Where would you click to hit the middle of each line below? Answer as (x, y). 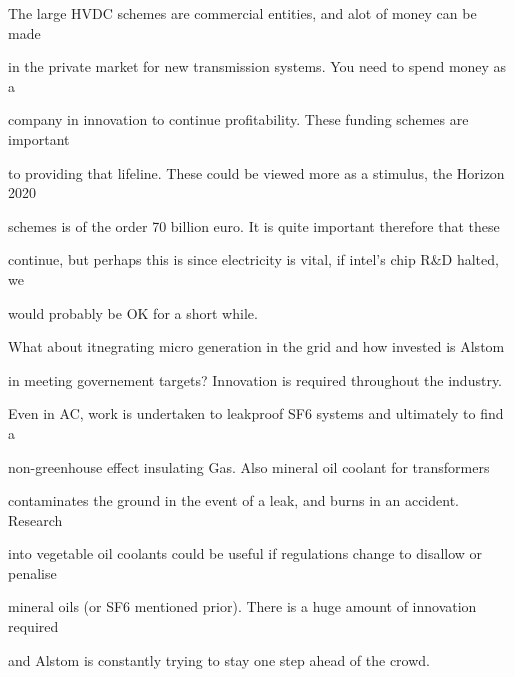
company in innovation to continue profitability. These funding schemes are (238, 119)
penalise (32, 572)
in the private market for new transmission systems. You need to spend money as (257, 66)
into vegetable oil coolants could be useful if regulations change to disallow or (245, 553)
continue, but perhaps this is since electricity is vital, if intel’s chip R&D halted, (253, 259)
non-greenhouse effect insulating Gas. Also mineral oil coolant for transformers (249, 466)
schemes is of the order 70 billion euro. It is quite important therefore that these (254, 225)
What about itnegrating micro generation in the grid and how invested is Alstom (256, 346)
